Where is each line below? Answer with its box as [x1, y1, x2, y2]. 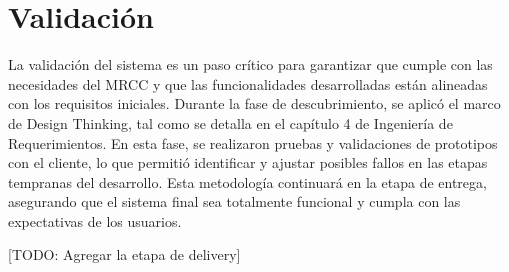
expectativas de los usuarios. [8, 210, 182, 231]
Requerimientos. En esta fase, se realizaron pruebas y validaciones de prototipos [8, 132, 498, 153]
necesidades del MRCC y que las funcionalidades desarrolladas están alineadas [8, 73, 488, 94]
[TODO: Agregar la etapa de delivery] [8, 244, 241, 265]
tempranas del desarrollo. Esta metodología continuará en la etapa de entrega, [8, 171, 487, 192]
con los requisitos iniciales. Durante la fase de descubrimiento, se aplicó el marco [8, 93, 501, 114]
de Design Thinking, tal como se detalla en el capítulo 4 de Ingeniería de [8, 112, 453, 133]
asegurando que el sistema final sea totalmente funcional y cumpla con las [8, 191, 461, 212]
